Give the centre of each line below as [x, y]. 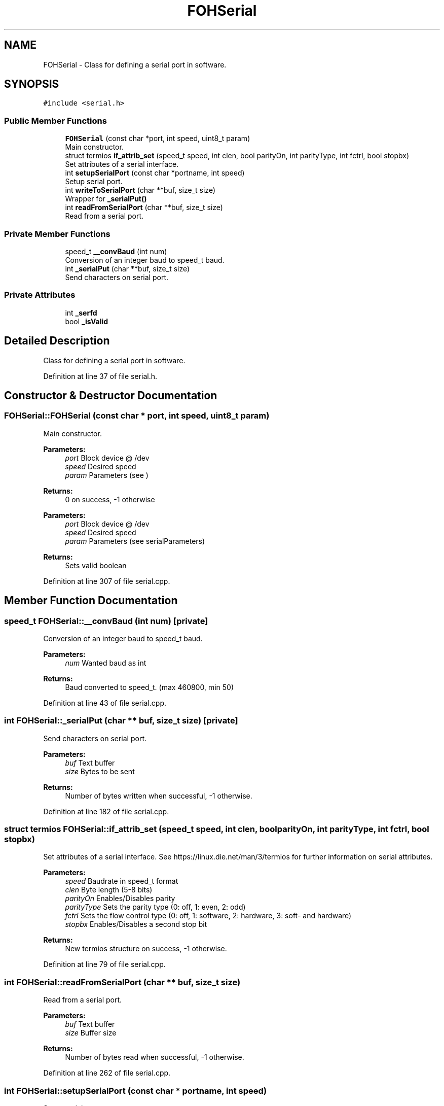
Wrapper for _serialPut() [106, 199]
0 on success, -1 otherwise [110, 499]
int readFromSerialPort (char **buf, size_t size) [144, 208]
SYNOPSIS [32, 84]
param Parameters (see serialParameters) [135, 541]
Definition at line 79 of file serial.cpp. [104, 964]
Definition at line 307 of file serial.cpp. [107, 581]
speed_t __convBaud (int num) [116, 251]
